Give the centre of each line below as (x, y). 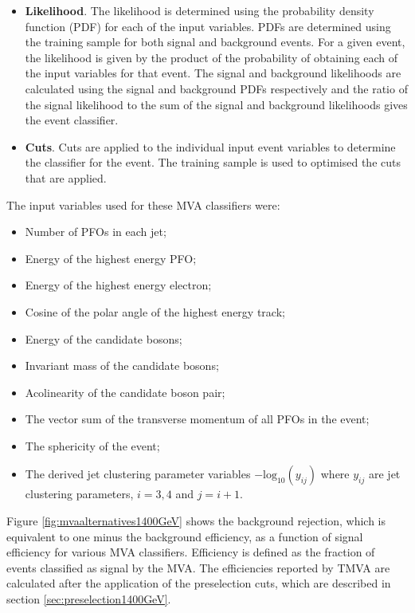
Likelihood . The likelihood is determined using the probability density (200, 10)
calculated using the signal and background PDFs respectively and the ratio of (216, 88)
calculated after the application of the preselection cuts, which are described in (199, 583)
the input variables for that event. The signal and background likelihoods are (213, 73)
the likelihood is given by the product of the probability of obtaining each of (211, 57)
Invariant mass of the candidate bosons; (122, 365)
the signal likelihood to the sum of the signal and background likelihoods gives (216, 104)
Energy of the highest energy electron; (118, 285)
